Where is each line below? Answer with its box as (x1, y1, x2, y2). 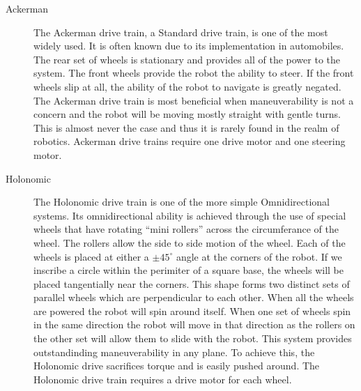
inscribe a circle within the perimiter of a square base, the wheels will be (33, 263, 344, 277)
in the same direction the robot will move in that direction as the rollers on (33, 317, 355, 332)
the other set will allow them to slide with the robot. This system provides (33, 331, 352, 346)
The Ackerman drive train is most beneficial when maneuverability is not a (33, 93, 354, 107)
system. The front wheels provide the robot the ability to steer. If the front (33, 66, 354, 80)
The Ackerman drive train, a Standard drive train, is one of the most (33, 24, 328, 39)
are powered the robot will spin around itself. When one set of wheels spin (33, 303, 351, 318)
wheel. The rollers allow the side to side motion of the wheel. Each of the (33, 235, 346, 250)
